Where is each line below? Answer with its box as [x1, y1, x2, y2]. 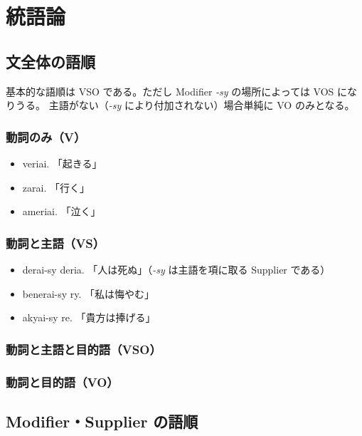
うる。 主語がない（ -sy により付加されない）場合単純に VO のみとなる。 [15, 98, 355, 113]
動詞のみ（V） [6, 128, 86, 145]
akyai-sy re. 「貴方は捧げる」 [22, 310, 156, 325]
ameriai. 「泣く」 [22, 204, 101, 219]
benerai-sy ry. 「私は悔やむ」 [22, 286, 155, 301]
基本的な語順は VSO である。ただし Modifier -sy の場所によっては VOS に [6, 83, 347, 98]
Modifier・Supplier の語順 [6, 410, 198, 432]
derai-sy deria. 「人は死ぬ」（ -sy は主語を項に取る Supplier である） [22, 261, 331, 276]
